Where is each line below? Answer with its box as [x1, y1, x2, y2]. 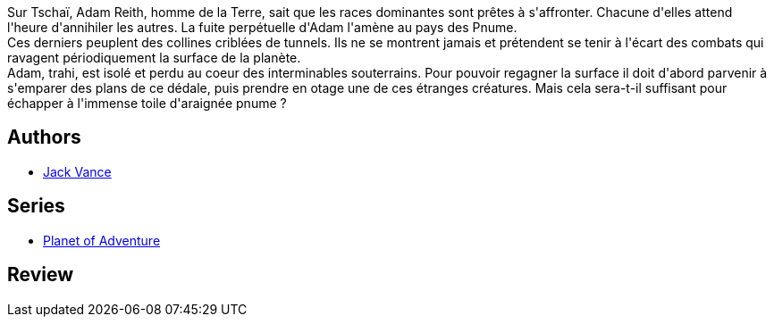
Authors [7, 126, 81, 149]
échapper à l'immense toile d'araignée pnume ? [7, 96, 287, 111]
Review [7, 263, 74, 287]
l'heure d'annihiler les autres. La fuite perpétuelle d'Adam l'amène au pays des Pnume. [7, 20, 517, 35]
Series [7, 195, 65, 218]
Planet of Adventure [43, 232, 161, 248]
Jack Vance [43, 163, 112, 179]
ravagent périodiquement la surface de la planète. [7, 50, 301, 65]
